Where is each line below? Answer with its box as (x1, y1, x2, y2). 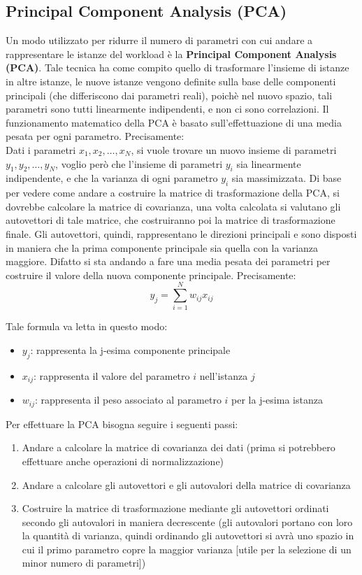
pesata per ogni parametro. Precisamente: (6, 129, 184, 143)
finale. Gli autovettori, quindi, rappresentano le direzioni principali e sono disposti (6, 226, 357, 241)
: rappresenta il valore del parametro (34, 368, 190, 383)
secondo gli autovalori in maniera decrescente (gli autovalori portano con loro (22, 514, 353, 529)
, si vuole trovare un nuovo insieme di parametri (131, 142, 337, 157)
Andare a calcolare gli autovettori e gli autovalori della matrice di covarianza (22, 477, 351, 492)
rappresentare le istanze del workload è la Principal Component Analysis (6, 46, 337, 61)
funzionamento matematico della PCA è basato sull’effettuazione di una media (6, 115, 342, 129)
